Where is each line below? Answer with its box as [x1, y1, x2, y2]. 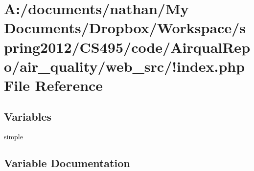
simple [4, 131, 23, 142]
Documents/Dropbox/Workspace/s [4, 18, 246, 38]
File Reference [4, 75, 103, 95]
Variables [4, 108, 52, 124]
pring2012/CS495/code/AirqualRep [4, 37, 251, 57]
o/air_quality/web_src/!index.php [4, 56, 245, 76]
